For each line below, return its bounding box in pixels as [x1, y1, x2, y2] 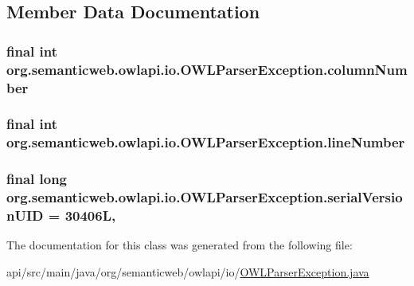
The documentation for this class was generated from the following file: [6, 237, 353, 253]
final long [6, 169, 68, 189]
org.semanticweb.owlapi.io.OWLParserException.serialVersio [6, 187, 403, 207]
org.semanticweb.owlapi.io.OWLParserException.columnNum [6, 59, 408, 79]
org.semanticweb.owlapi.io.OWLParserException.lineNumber [6, 132, 405, 152]
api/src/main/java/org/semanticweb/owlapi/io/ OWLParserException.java [6, 263, 369, 280]
